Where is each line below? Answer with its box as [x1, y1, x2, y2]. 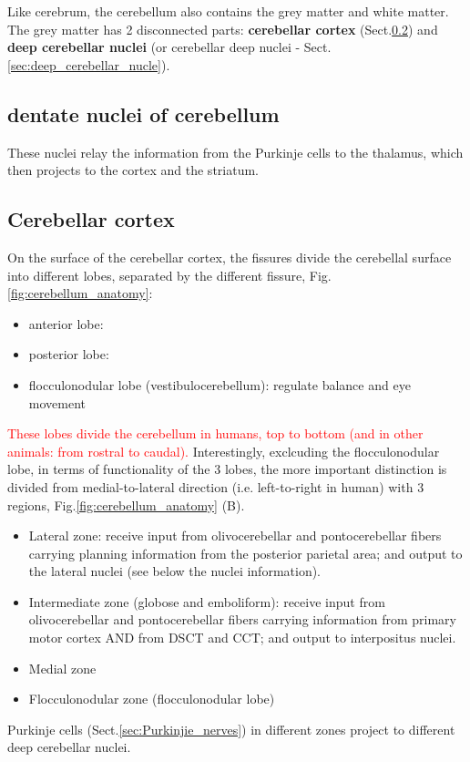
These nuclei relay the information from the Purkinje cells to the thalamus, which [7, 142, 464, 161]
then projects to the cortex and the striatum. [7, 160, 259, 180]
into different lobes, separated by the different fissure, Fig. [7, 265, 332, 284]
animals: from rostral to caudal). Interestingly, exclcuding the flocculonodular [7, 441, 440, 460]
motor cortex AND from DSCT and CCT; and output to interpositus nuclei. [28, 628, 456, 647]
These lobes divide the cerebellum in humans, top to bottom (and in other [7, 424, 424, 443]
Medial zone [28, 658, 97, 677]
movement [28, 393, 86, 412]
